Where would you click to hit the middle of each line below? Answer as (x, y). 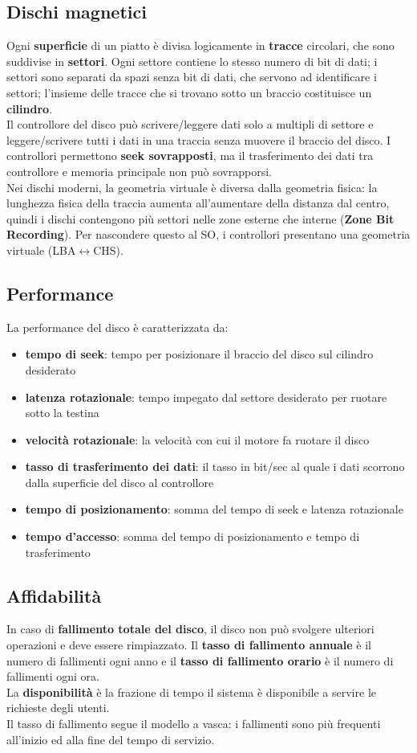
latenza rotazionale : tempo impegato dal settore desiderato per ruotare (206, 397)
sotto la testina (62, 413)
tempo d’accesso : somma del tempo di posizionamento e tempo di (192, 536)
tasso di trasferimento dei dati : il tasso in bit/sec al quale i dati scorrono (215, 467)
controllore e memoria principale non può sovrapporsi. (139, 171)
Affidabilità (54, 595)
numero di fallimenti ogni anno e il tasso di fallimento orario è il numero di (200, 660)
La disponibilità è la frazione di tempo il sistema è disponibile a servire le (191, 692)
